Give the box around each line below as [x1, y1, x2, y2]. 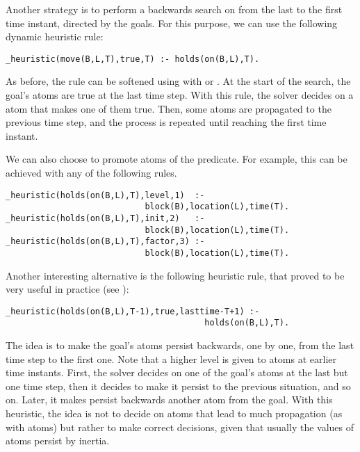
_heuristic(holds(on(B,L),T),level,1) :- [6, 190, 205, 200]
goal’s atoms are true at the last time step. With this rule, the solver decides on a [6, 88, 354, 102]
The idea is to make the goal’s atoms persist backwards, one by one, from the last [6, 338, 354, 353]
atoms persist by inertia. [6, 433, 110, 448]
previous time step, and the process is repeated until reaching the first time [6, 115, 327, 129]
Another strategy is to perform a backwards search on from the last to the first [6, 2, 343, 16]
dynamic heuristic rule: [6, 29, 104, 44]
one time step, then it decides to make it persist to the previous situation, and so [6, 378, 351, 393]
